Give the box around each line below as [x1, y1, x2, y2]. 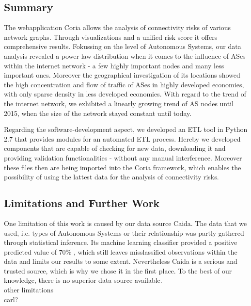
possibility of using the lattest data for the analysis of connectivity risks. [4, 172, 219, 182]
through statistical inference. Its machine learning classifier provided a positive [4, 237, 237, 247]
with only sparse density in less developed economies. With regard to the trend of [4, 89, 246, 99]
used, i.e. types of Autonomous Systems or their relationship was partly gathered [4, 227, 244, 238]
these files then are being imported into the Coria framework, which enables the [4, 162, 241, 172]
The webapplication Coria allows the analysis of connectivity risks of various [4, 22, 231, 32]
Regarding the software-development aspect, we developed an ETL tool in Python [4, 124, 248, 134]
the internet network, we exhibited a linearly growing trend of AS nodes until [4, 98, 234, 108]
